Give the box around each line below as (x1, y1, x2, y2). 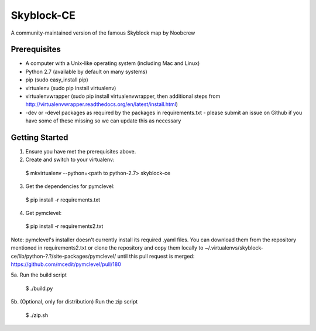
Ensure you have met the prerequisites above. (25, 148, 136, 155)
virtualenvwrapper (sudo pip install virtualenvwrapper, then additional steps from (25, 93, 221, 100)
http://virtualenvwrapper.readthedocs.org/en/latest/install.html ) (25, 101, 178, 108)
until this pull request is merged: (117, 252, 195, 260)
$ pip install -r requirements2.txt (25, 223, 104, 230)
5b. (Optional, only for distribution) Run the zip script (11, 298, 138, 305)
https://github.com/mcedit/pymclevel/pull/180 (11, 261, 121, 268)
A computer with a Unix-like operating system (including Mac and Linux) (25, 60, 200, 67)
